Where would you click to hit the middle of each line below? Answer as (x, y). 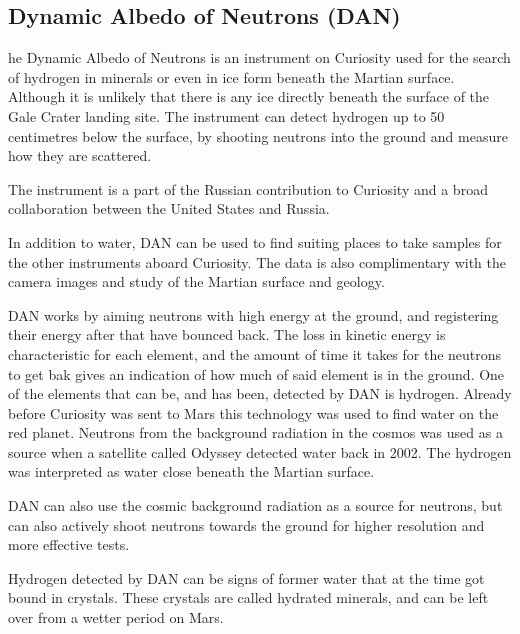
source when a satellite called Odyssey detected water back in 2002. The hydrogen (260, 451)
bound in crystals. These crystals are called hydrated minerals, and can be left (248, 597)
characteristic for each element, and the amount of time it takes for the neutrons (255, 353)
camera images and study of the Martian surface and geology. (196, 281)
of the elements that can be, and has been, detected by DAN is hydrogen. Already (260, 393)
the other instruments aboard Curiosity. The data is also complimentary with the (257, 261)
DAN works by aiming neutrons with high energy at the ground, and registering (253, 314)
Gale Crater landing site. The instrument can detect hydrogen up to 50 (226, 115)
